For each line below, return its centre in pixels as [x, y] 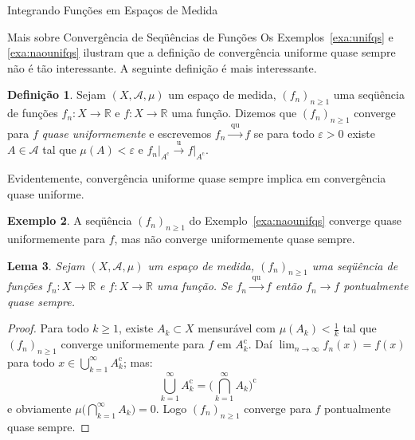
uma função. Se [194, 286]
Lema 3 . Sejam [46, 265]
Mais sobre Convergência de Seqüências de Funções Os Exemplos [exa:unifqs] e [200, 36]
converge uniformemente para [133, 344]
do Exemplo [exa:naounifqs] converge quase [295, 220]
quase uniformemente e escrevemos [127, 133]
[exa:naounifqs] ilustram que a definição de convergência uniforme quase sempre [202, 52]
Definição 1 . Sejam [57, 94]
